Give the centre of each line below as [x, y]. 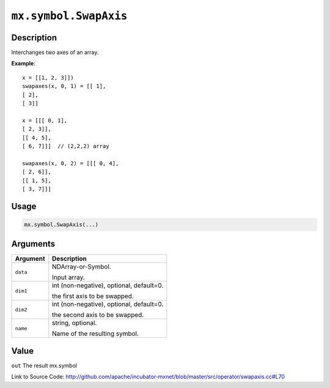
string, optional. [75, 323]
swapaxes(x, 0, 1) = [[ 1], [64, 86]
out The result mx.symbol [44, 365]
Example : [24, 64]
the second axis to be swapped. [98, 315]
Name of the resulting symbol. [96, 334]
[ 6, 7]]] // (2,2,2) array [66, 146]
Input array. [68, 277]
